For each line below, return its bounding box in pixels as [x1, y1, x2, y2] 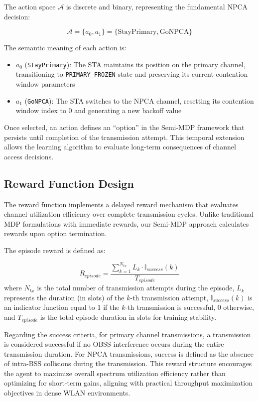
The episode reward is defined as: [4, 245, 106, 255]
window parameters [15, 79, 75, 89]
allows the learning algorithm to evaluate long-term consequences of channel [4, 141, 236, 152]
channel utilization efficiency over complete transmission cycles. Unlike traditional [4, 209, 254, 219]
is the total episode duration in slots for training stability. [40, 312, 217, 322]
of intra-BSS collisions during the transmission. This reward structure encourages [4, 358, 252, 369]
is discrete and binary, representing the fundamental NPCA [66, 1, 248, 11]
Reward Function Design [4, 175, 134, 191]
